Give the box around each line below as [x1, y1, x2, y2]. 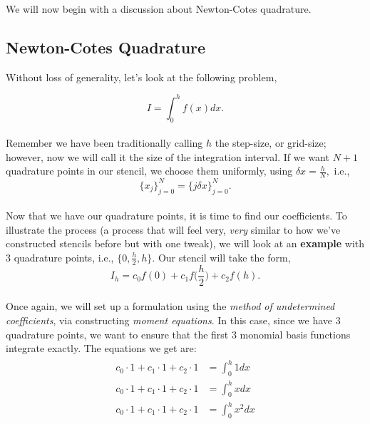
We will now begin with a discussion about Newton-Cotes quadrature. [6, 1, 312, 16]
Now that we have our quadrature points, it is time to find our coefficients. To [6, 208, 347, 223]
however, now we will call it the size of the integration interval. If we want [6, 149, 329, 164]
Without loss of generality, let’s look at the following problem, [6, 69, 277, 84]
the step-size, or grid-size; [215, 135, 327, 150]
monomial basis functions [240, 326, 351, 341]
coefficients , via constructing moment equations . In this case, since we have [6, 313, 333, 328]
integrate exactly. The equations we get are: [6, 341, 197, 356]
